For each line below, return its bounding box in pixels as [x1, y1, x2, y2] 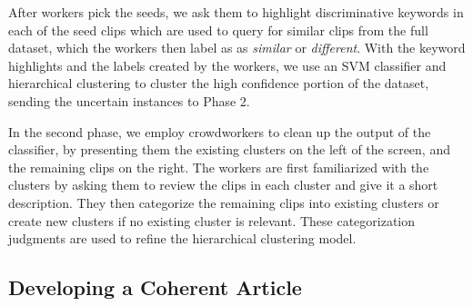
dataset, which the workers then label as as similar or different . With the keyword [8, 38, 466, 57]
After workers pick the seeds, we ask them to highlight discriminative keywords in [8, 3, 464, 21]
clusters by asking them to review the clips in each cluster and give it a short [8, 175, 438, 194]
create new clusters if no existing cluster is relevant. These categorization [8, 211, 416, 230]
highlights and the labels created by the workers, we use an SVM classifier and [8, 55, 447, 74]
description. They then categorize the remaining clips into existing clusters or [8, 192, 439, 212]
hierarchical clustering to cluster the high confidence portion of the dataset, [8, 74, 429, 93]
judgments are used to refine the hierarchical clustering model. [8, 229, 357, 248]
